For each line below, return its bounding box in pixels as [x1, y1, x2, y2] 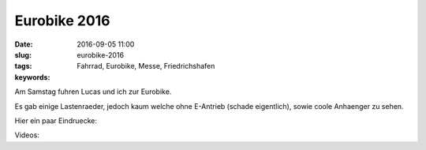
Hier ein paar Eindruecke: [14, 115, 98, 126]
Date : [14, 39, 33, 49]
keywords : [14, 72, 50, 82]
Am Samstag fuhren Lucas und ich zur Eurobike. [14, 87, 172, 96]
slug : [14, 50, 32, 59]
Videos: [14, 130, 39, 140]
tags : [14, 62, 32, 71]
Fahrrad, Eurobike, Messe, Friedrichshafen [77, 62, 215, 71]
